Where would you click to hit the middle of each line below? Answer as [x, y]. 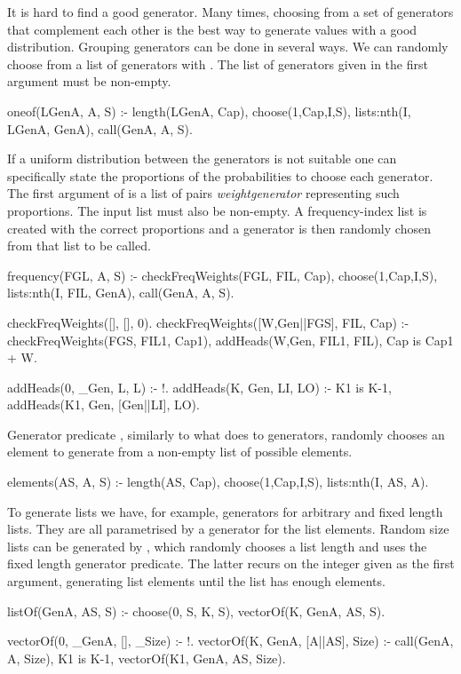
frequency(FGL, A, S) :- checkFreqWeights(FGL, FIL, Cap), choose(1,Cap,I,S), [223, 275]
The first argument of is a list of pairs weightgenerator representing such [203, 193]
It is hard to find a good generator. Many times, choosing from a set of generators [230, 12]
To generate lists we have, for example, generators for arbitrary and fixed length [225, 511]
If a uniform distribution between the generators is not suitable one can [202, 159]
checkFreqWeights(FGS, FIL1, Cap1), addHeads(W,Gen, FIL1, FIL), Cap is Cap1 [230, 340]
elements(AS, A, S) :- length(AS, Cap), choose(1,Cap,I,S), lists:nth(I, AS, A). [218, 482]
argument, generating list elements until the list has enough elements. [196, 581]
